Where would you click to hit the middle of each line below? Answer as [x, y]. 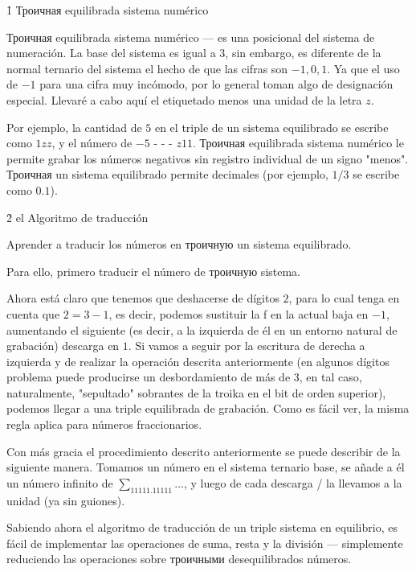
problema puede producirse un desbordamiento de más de [149, 377]
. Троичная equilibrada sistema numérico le [298, 143]
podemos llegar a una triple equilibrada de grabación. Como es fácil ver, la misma [208, 408]
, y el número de [92, 143]
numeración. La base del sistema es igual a [111, 53]
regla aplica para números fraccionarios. [104, 424]
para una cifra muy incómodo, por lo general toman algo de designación [216, 84]
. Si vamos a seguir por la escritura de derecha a [247, 346]
